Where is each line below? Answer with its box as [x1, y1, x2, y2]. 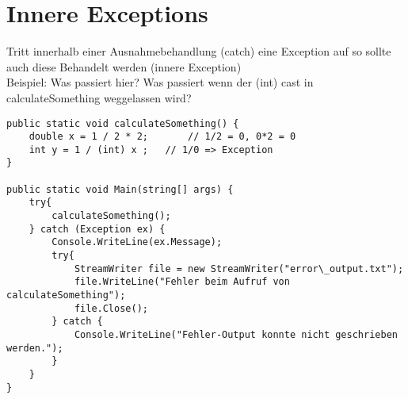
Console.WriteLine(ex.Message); [51, 236, 223, 248]
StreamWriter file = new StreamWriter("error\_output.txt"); [74, 263, 404, 274]
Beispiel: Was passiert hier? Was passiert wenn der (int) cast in [6, 74, 314, 90]
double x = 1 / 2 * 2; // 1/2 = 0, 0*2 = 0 [29, 131, 296, 143]
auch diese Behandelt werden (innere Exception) [6, 58, 242, 75]
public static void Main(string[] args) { [6, 183, 234, 195]
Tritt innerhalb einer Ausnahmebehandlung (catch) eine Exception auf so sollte [6, 43, 391, 59]
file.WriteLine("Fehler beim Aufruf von [74, 276, 290, 288]
